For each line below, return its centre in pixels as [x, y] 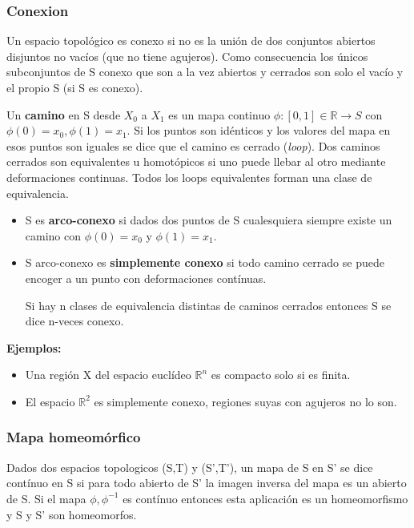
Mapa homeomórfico [74, 437]
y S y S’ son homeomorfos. [72, 514]
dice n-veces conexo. [74, 321]
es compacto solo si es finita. [281, 375]
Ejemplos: [34, 347]
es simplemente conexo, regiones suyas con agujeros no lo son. [245, 401]
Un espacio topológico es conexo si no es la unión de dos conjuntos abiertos [191, 40]
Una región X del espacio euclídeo [108, 375]
